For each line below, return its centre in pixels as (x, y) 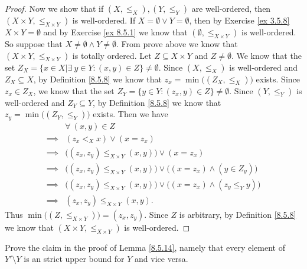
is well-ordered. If (104, 20)
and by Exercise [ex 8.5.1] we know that (115, 32)
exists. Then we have (130, 114)
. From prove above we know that (177, 44)
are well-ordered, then (231, 8)
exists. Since (278, 79)
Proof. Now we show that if (54, 8)
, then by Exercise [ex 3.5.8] (239, 20)
